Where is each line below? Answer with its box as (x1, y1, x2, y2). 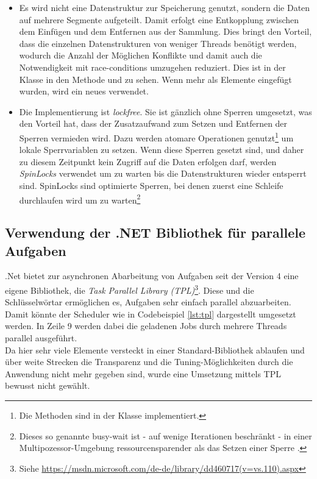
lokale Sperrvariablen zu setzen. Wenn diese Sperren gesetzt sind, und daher (19, 143, 304, 156)
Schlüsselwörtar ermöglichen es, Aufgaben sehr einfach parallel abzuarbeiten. (5, 296, 291, 308)
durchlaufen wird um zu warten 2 (19, 191, 141, 206)
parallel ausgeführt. (5, 332, 77, 344)
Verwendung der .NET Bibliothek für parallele (5, 223, 305, 242)
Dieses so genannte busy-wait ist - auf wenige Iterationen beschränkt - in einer (19, 429, 312, 442)
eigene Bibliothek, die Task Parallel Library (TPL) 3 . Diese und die (5, 282, 254, 296)
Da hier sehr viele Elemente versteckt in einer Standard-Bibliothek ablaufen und (5, 343, 305, 356)
